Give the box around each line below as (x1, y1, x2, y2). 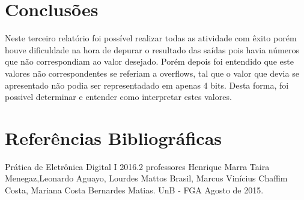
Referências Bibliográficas (5, 125, 222, 150)
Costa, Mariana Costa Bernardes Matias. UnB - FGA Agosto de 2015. (5, 184, 264, 196)
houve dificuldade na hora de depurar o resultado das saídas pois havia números (5, 43, 299, 56)
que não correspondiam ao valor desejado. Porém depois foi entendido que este (5, 55, 294, 68)
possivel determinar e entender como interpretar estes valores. (5, 90, 232, 103)
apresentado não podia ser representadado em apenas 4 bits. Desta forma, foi (5, 78, 289, 91)
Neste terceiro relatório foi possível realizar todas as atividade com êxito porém (5, 32, 297, 44)
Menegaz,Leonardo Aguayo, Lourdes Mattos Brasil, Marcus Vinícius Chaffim (5, 172, 288, 184)
